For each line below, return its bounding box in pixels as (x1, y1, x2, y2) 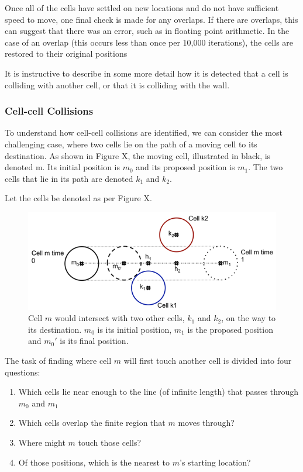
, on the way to (221, 312, 276, 324)
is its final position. (60, 335, 129, 347)
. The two (248, 161, 283, 173)
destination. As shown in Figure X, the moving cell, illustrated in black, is (5, 149, 271, 161)
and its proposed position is (136, 161, 235, 173)
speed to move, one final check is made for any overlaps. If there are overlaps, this (5, 13, 298, 25)
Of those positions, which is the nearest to (18, 456, 170, 468)
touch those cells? (78, 436, 142, 449)
